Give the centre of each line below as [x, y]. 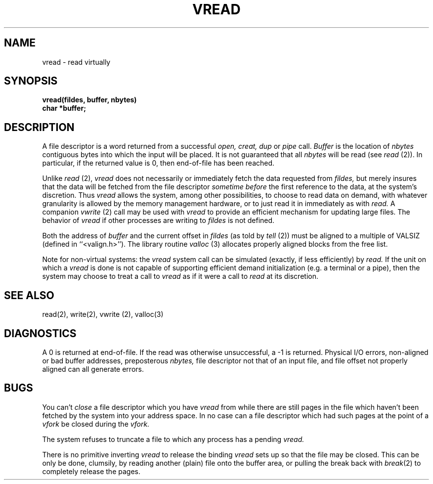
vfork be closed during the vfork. [96, 424]
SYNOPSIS [31, 81]
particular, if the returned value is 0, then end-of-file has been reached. [158, 163]
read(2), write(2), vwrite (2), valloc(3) [103, 314]
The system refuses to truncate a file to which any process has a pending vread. [173, 439]
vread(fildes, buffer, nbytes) [89, 100]
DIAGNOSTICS [40, 333]
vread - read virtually [76, 62]
